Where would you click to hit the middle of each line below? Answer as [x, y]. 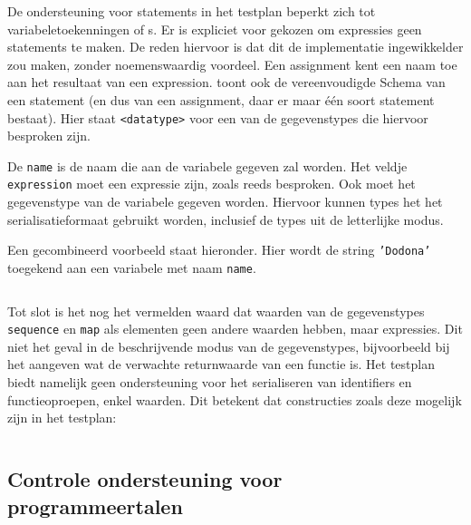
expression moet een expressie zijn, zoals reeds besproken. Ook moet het [211, 184]
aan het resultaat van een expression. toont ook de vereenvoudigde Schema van [226, 82]
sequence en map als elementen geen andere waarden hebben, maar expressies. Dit [235, 329]
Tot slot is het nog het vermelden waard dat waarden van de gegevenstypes [216, 311]
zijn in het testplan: [62, 418]
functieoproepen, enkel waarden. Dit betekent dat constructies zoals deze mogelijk [235, 399]
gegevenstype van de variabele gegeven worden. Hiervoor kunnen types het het [225, 202]
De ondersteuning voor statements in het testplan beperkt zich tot [192, 11]
